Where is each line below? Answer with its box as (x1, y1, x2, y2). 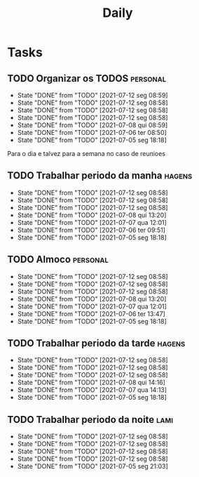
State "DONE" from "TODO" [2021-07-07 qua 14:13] (17, 386, 167, 394)
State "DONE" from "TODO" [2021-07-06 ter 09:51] (17, 226, 166, 234)
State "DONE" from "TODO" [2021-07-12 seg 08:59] (17, 91, 168, 99)
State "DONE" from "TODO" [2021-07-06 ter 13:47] (17, 309, 166, 318)
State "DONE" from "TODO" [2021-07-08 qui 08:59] (17, 121, 168, 129)
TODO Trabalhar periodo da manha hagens (7, 170, 193, 182)
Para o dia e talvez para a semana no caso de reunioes (7, 150, 166, 157)
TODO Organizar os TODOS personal (7, 72, 167, 84)
